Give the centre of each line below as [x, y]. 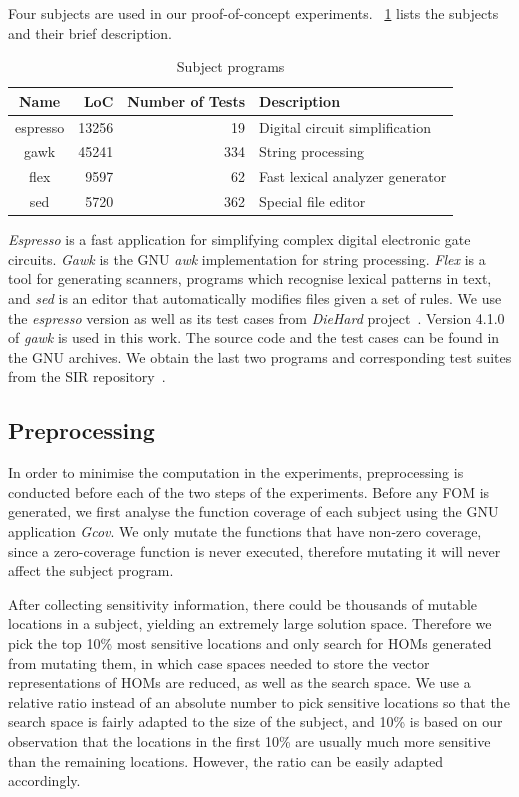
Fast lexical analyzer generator [353, 176]
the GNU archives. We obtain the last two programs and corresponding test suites [260, 356]
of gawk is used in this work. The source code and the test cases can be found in [254, 337]
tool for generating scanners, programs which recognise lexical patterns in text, [250, 278]
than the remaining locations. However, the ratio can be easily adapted [226, 760]
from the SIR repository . [87, 376]
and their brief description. [90, 32]
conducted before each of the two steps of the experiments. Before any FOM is [249, 491]
